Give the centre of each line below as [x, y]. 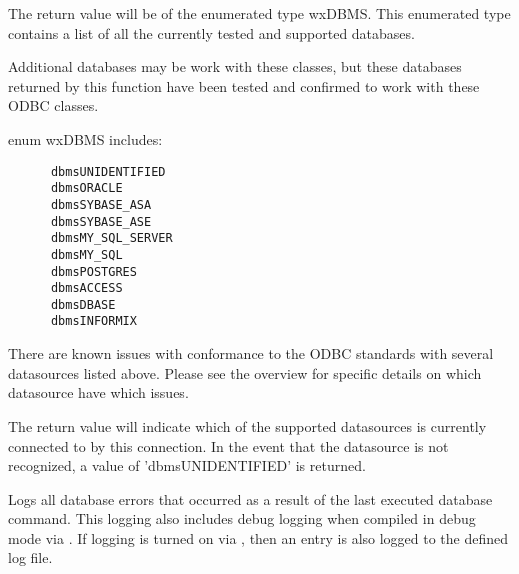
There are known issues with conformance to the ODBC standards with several [251, 353]
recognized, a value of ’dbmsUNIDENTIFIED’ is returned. [187, 465]
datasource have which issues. [98, 392]
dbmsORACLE [86, 188]
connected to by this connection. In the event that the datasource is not [228, 445]
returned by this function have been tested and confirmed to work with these [244, 85]
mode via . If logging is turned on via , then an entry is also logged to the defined [258, 537]
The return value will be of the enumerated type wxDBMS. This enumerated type [259, 13]
